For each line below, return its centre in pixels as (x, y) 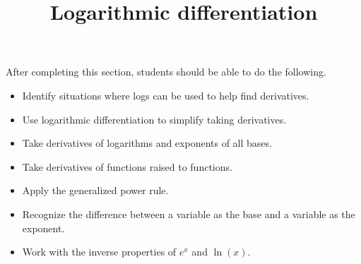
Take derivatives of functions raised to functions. (127, 166)
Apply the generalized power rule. (95, 190)
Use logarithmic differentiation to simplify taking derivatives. (154, 119)
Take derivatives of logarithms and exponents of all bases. (147, 143)
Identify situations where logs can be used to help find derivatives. (166, 95)
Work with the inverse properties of (99, 252)
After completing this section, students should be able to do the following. (166, 72)
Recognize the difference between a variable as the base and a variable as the (189, 214)
